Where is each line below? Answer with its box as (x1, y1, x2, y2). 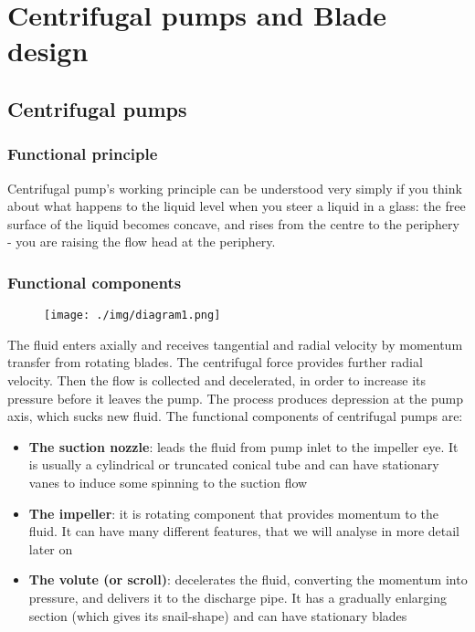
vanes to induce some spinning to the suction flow (28, 472, 308, 491)
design (7, 32, 89, 69)
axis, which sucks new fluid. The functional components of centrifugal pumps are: (7, 406, 463, 426)
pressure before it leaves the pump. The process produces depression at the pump (7, 388, 463, 407)
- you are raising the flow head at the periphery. (7, 232, 276, 251)
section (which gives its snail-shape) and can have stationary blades (28, 606, 407, 625)
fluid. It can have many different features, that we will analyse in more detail (28, 521, 459, 541)
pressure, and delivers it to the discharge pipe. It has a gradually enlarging (28, 587, 447, 606)
